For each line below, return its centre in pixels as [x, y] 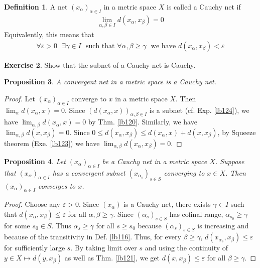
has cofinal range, [196, 214]
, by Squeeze [237, 132]
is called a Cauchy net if [204, 7]
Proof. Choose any [32, 204]
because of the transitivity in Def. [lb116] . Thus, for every [93, 237]
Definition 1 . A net [36, 7]
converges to [57, 185]
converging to [184, 172]
